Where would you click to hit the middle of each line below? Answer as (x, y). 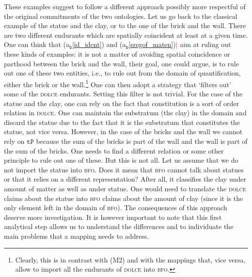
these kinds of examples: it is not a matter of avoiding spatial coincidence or (117, 54)
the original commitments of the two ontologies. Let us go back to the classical (121, 16)
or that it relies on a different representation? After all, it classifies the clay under (125, 179)
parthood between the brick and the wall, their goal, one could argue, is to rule (121, 63)
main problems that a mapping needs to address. (77, 236)
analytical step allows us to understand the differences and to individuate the (119, 226)
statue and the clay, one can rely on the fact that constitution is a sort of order (122, 103)
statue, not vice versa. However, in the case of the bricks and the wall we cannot (123, 131)
